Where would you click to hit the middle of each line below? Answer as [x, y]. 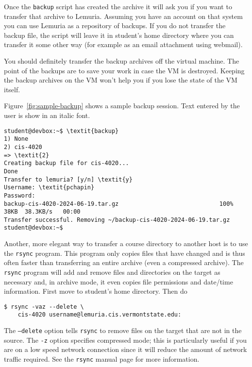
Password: [20, 195]
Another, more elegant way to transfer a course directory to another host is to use [126, 243]
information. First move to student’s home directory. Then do [96, 291]
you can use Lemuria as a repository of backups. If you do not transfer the [115, 25]
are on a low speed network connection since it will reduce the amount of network [126, 349]
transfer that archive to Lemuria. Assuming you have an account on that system [123, 16]
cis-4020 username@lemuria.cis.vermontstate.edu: [100, 315]
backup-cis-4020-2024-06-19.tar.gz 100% [119, 204]
